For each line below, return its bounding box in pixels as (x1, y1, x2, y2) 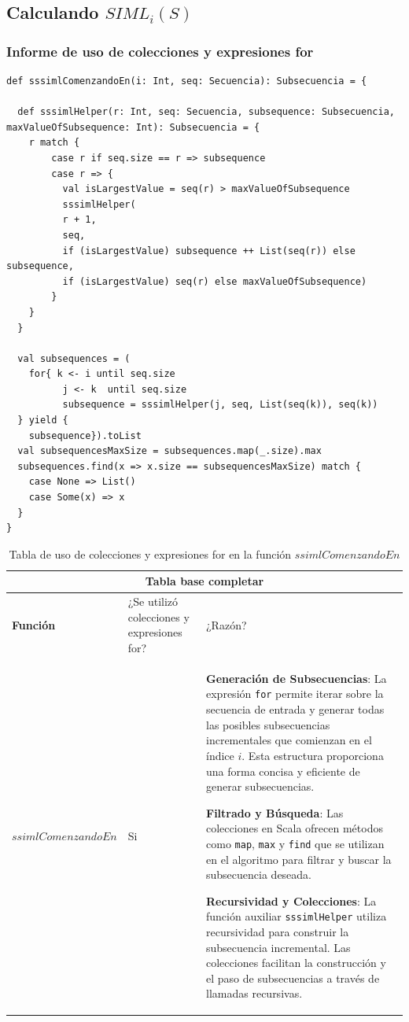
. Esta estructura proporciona (241, 747, 384, 763)
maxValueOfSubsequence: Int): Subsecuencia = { (6, 121, 260, 133)
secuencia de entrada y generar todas (206, 701, 385, 718)
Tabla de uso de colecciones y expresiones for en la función (9, 545, 292, 562)
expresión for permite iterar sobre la (206, 685, 384, 702)
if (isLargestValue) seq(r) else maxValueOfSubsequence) (62, 275, 367, 287)
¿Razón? (206, 616, 247, 633)
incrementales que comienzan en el (206, 732, 372, 748)
